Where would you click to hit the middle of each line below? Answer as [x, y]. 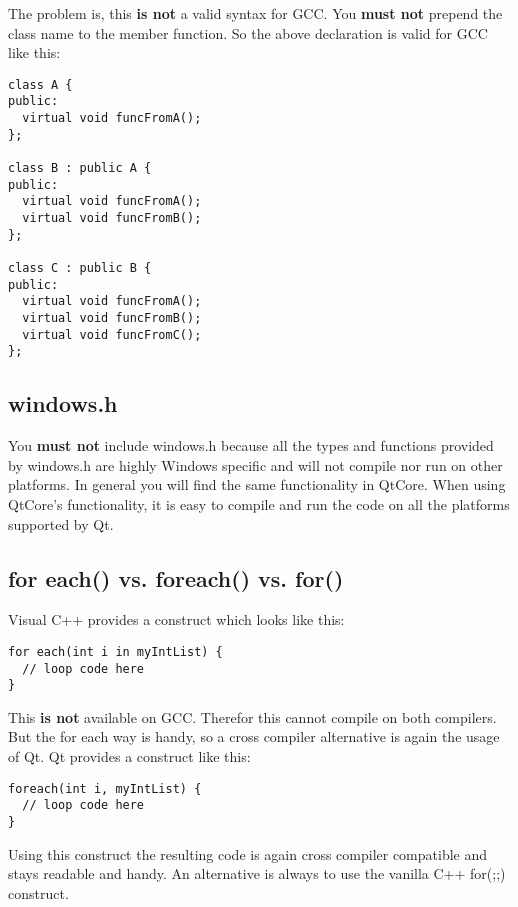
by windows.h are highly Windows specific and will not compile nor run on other [255, 464]
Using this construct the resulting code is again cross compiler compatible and [248, 853]
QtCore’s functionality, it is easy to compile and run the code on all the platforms [259, 503]
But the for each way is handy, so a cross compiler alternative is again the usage [254, 736]
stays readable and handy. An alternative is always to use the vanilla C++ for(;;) [257, 873]
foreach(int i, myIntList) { [105, 788]
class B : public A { [80, 168]
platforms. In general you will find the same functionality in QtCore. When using [257, 484]
